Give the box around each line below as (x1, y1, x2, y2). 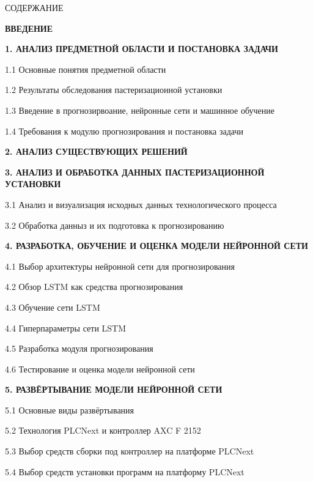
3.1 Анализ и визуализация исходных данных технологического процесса (5, 198, 277, 210)
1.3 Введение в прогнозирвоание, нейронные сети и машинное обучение (5, 103, 274, 116)
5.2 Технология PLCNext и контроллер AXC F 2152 (5, 424, 201, 437)
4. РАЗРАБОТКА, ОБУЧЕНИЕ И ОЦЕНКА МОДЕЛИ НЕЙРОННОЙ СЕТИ (5, 239, 308, 252)
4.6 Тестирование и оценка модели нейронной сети (5, 362, 195, 375)
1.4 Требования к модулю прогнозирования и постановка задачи (5, 124, 243, 137)
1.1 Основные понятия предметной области (5, 62, 166, 75)
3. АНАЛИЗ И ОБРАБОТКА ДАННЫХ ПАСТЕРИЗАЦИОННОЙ (5, 165, 265, 178)
